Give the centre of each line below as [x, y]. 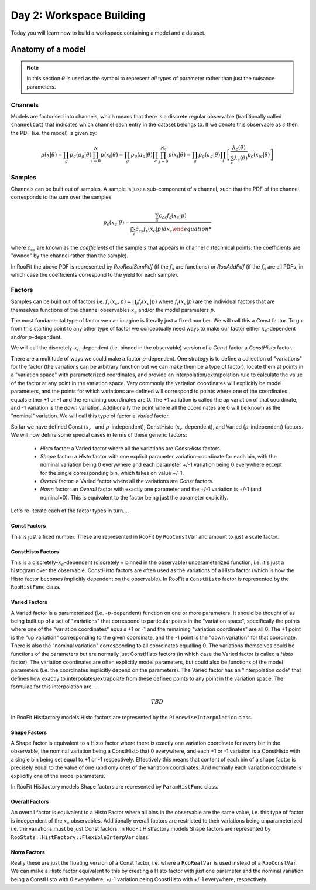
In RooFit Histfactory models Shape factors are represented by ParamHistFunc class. [115, 787]
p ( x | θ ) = [52, 154]
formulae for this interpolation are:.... [55, 687]
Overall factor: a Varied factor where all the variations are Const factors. [127, 481]
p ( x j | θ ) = [179, 155]
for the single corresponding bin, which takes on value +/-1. [112, 473]
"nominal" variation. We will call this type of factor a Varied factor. [90, 416]
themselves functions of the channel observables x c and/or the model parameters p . [113, 310]
